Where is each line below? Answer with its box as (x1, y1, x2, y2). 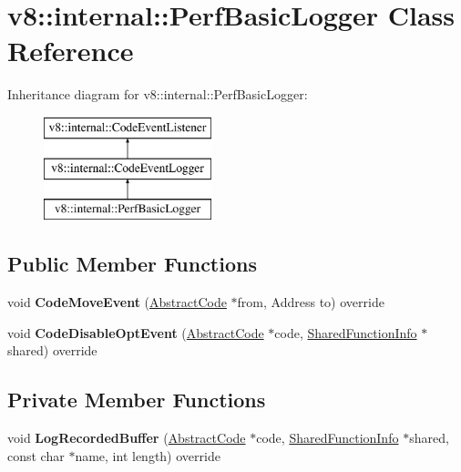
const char (7, 446, 65, 465)
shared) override (7, 341, 97, 360)
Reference (7, 32, 134, 69)
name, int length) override (75, 446, 220, 465)
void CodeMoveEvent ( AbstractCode (7, 292, 227, 312)
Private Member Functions (7, 385, 266, 414)
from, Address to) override (237, 292, 384, 312)
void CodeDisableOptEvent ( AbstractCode (7, 323, 264, 342)
